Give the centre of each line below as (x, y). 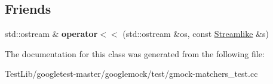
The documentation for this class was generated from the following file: (135, 53)
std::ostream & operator (51, 34)
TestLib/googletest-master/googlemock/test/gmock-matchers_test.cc (131, 74)
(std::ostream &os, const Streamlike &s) (196, 34)
